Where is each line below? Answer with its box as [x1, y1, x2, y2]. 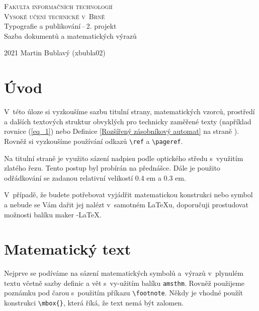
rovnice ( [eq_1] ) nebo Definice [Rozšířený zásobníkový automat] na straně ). [4, 126, 239, 136]
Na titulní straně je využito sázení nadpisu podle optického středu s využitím [4, 152, 243, 163]
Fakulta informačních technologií [4, 1, 113, 11]
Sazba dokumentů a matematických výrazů [4, 30, 137, 41]
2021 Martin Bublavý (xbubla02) [4, 47, 106, 58]
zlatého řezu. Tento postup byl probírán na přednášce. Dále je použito [4, 163, 220, 173]
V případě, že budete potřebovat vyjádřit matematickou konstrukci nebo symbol [4, 189, 253, 200]
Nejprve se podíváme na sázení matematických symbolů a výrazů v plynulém [4, 268, 243, 278]
